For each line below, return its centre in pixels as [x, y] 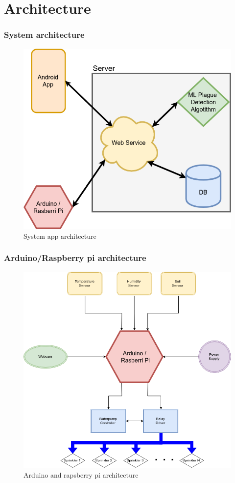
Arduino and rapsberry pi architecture [81, 475]
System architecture [44, 35]
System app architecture [60, 236]
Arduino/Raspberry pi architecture [75, 258]
